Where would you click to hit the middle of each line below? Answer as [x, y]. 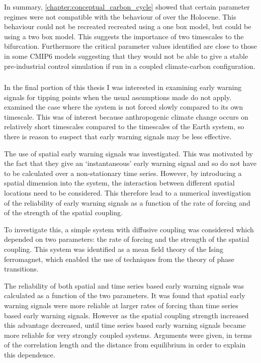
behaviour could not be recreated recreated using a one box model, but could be [128, 26]
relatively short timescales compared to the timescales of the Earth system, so [124, 126]
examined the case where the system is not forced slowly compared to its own [123, 107]
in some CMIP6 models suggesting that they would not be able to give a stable [126, 56]
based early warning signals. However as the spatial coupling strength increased [126, 315]
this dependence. [30, 354]
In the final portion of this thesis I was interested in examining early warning [123, 87]
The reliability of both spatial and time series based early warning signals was [124, 285]
